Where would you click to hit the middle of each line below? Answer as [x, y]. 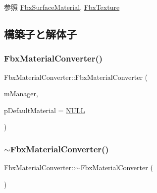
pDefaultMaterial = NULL [45, 110]
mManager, [21, 94]
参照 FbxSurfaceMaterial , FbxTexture [62, 7]
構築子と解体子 [40, 33]
